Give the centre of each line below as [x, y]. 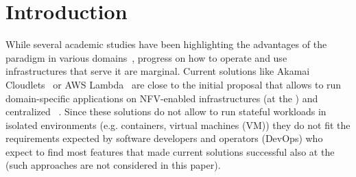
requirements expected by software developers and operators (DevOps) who [164, 138]
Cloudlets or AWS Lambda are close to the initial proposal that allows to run [174, 84]
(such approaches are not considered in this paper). [113, 165]
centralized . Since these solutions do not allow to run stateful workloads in [166, 111]
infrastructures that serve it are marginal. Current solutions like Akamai [158, 71]
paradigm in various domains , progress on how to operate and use [146, 57]
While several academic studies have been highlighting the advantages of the [166, 44]
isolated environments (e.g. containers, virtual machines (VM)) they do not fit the [178, 125]
